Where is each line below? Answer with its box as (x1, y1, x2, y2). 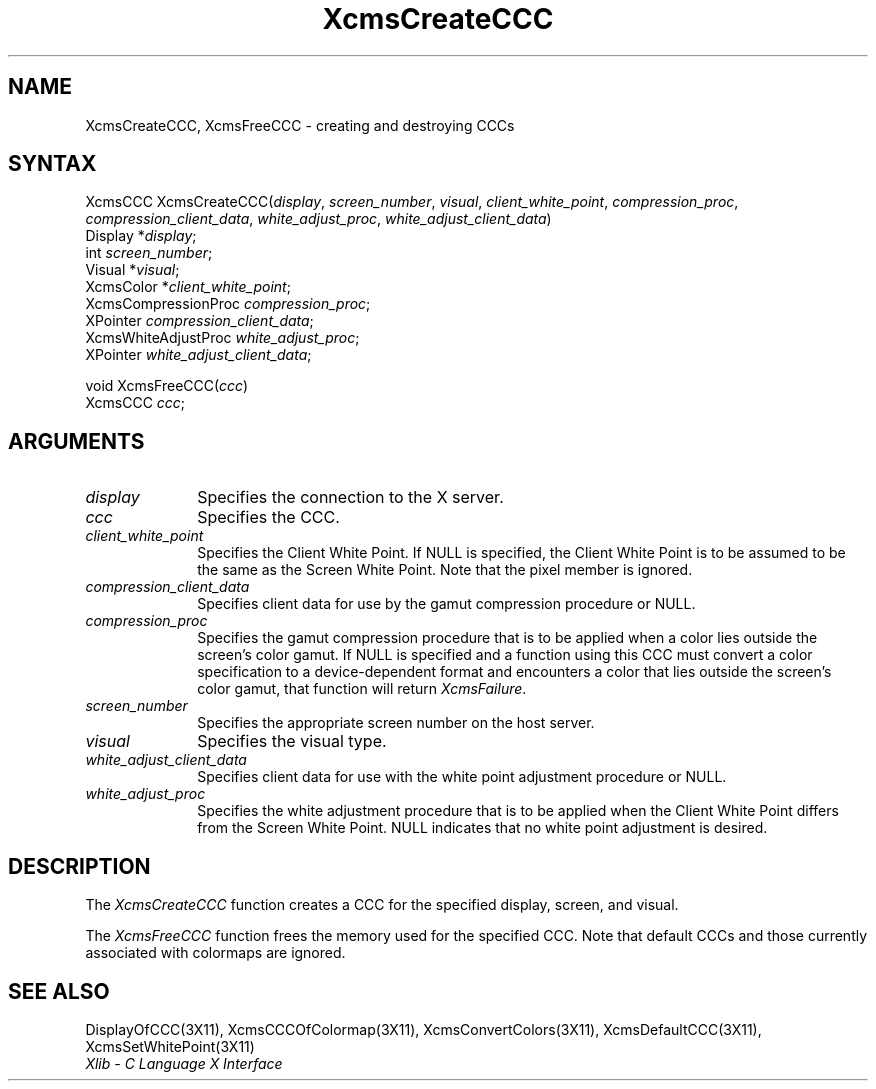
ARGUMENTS (8, 428, 145, 454)
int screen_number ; (85, 244, 213, 262)
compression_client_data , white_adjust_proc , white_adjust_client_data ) (85, 210, 552, 228)
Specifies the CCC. (197, 507, 340, 528)
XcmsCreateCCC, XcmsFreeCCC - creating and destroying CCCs (85, 116, 515, 134)
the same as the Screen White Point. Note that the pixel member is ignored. (197, 561, 693, 579)
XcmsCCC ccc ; (85, 394, 186, 412)
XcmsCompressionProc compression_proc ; (85, 295, 371, 313)
